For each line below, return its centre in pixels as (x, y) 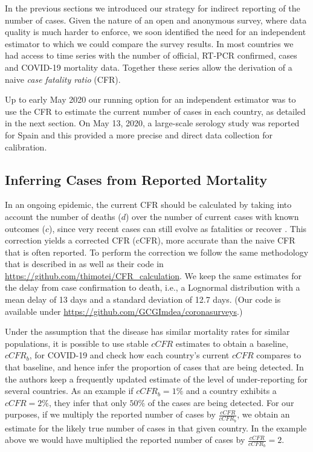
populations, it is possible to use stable (77, 343)
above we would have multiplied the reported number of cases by (125, 440)
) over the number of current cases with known (212, 216)
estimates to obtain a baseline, (232, 343)
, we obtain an (263, 414)
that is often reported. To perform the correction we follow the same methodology (157, 252)
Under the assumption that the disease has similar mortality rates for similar (147, 331)
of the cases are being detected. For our (221, 402)
